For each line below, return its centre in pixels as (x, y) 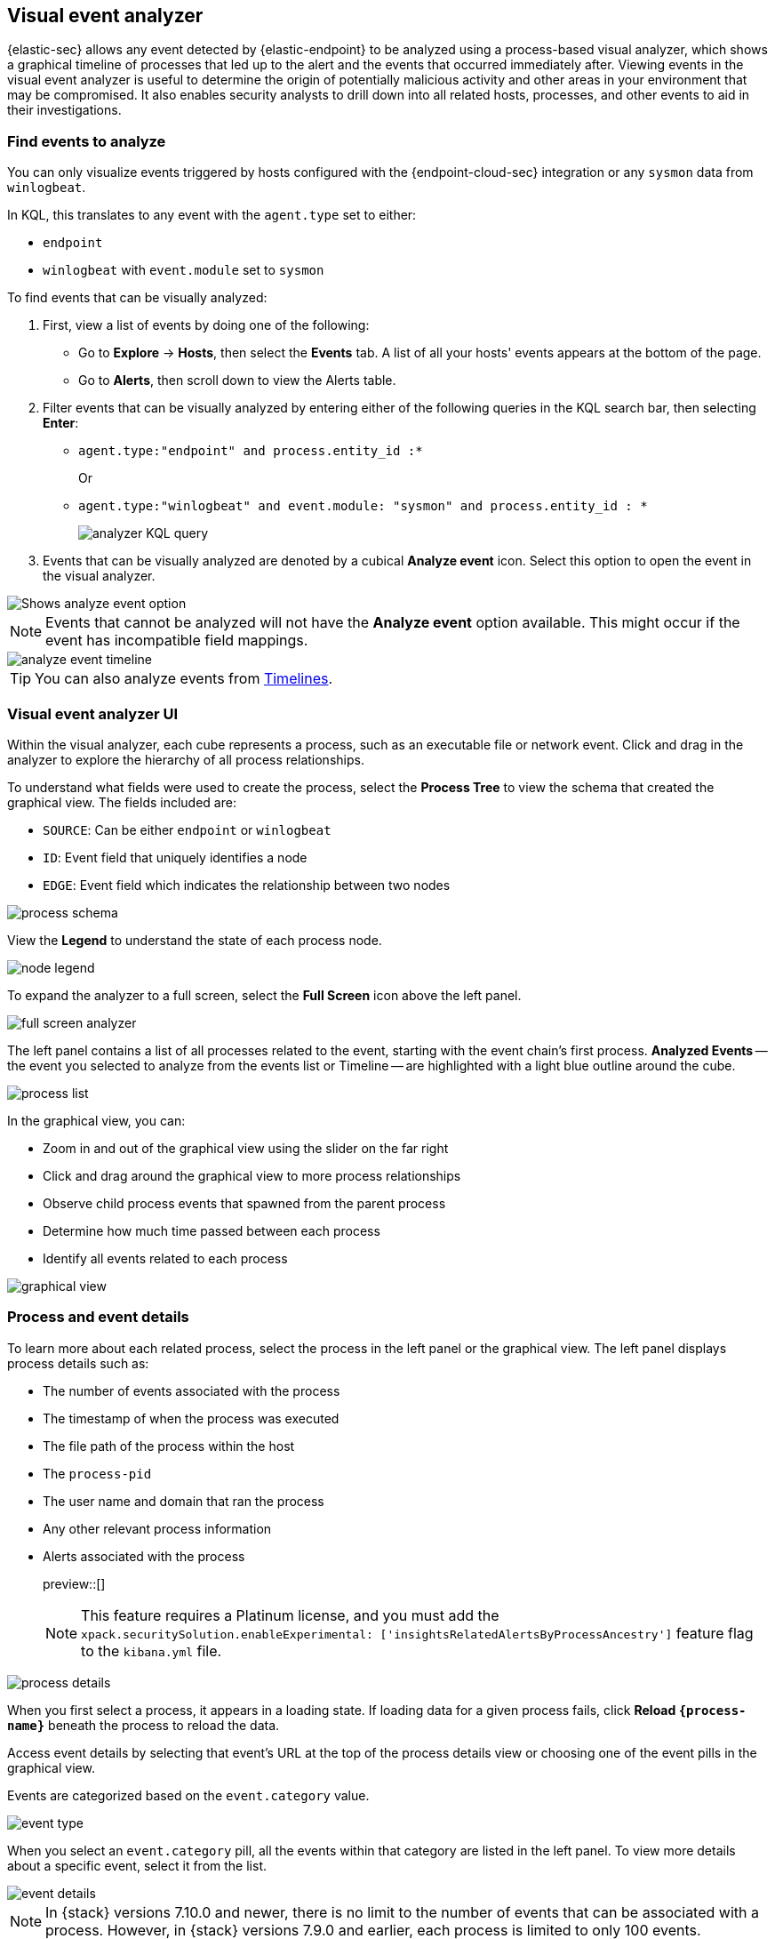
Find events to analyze (87, 141)
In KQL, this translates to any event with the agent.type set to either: (212, 215)
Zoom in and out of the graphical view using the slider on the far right (246, 1148)
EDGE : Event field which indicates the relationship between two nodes (247, 885)
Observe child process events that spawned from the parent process (244, 1203)
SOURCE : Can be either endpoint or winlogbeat (187, 829)
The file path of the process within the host (169, 1446)
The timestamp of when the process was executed (191, 1418)
